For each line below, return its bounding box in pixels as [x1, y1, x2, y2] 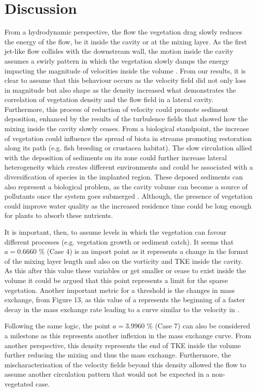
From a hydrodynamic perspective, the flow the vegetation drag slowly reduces [4, 27, 242, 37]
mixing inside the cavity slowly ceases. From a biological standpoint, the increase [4, 123, 249, 134]
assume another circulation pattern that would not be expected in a [4, 369, 210, 379]
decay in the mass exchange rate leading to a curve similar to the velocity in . [4, 304, 239, 314]
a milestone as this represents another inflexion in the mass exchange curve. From [4, 330, 252, 340]
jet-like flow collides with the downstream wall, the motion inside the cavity [4, 46, 233, 56]
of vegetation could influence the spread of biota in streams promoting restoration [4, 133, 252, 143]
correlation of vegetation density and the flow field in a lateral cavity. [4, 94, 214, 105]
